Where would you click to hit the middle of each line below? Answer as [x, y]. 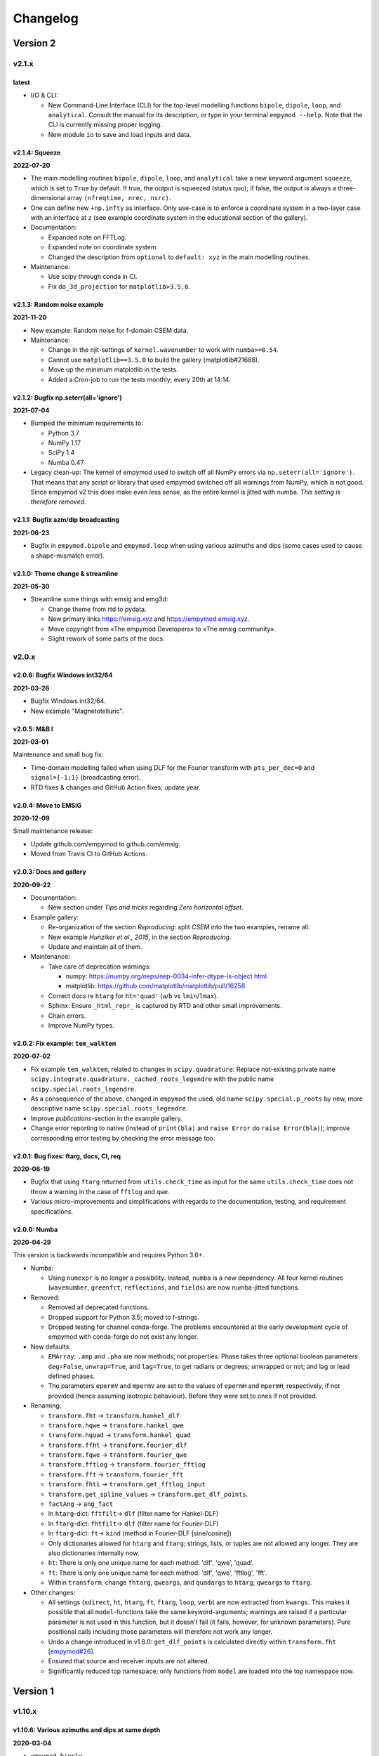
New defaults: [51, 1347]
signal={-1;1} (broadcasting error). [86, 778]
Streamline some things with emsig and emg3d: [99, 599]
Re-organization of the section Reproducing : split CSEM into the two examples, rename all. [179, 927]
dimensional [48, 198]
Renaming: [46, 1406]
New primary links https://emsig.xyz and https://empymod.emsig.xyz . [149, 619]
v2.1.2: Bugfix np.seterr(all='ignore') [67, 398]
